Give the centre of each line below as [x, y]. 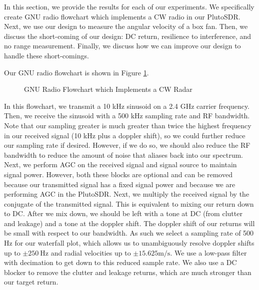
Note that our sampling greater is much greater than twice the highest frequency [128, 125]
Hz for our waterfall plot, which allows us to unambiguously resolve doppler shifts [129, 243]
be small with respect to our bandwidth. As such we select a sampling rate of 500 [129, 233]
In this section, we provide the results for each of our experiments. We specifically [129, 6]
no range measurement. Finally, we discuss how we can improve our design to [122, 46]
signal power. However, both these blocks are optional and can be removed [118, 174]
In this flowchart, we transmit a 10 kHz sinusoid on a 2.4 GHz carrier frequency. [127, 106]
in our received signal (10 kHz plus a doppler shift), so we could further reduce [125, 135]
